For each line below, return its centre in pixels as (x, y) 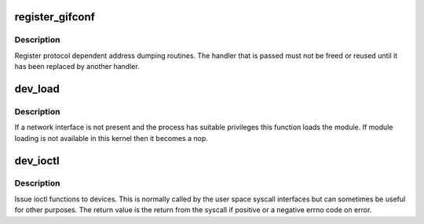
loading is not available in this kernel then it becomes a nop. (111, 138)
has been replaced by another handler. (77, 67)
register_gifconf (55, 17)
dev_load (37, 89)
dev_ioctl (37, 161)
